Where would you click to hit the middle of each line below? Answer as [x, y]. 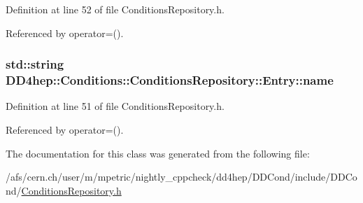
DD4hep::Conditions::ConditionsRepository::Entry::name [170, 80]
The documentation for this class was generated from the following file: [158, 153]
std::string [35, 64]
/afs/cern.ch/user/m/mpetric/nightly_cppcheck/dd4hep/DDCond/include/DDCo [181, 177]
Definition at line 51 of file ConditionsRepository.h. [115, 106]
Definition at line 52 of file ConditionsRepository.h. [115, 9]
